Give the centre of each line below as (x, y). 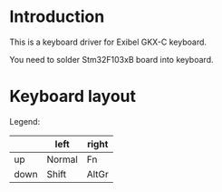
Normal (63, 159)
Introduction (57, 17)
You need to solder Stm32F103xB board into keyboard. (111, 59)
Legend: (25, 121)
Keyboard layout (73, 96)
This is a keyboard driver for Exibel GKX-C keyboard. (108, 42)
